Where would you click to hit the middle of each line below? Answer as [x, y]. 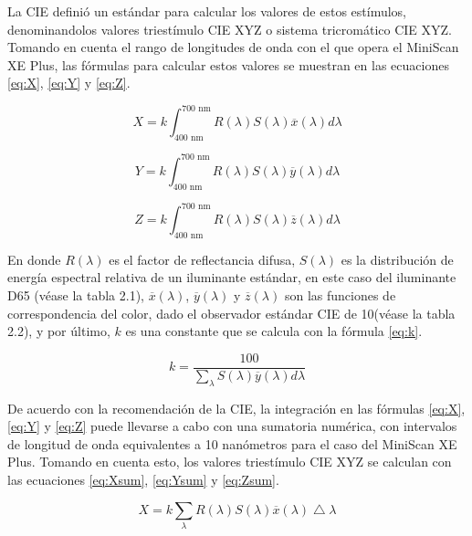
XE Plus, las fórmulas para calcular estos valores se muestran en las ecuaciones [228, 64]
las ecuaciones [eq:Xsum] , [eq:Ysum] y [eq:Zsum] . [143, 480]
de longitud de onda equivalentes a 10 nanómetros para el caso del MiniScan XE [232, 443]
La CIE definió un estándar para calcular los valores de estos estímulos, [207, 11]
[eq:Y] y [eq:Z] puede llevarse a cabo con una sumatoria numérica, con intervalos [232, 426]
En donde [34, 259]
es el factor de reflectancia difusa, [202, 259]
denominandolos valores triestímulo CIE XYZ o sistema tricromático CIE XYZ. [230, 29]
